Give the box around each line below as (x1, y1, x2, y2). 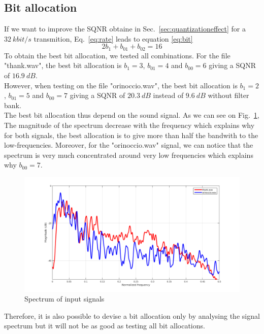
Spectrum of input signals (24, 293, 105, 304)
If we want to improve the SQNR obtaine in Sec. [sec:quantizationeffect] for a (4, 23, 246, 34)
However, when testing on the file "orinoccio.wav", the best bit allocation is (4, 80, 238, 90)
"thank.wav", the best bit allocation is (4, 60, 122, 71)
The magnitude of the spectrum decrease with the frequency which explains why (4, 120, 255, 130)
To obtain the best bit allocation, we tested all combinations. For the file (4, 50, 230, 60)
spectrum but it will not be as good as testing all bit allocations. (4, 320, 205, 331)
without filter (208, 90, 249, 101)
